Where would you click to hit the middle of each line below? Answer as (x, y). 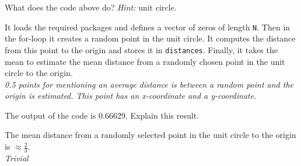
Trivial (17, 158)
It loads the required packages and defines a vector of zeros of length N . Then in (148, 27)
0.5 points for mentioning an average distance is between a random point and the (149, 84)
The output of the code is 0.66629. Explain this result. (102, 115)
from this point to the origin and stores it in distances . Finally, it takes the (141, 49)
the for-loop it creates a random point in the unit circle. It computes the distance (150, 38)
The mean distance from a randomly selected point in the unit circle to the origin (150, 135)
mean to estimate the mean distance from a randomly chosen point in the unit (145, 61)
